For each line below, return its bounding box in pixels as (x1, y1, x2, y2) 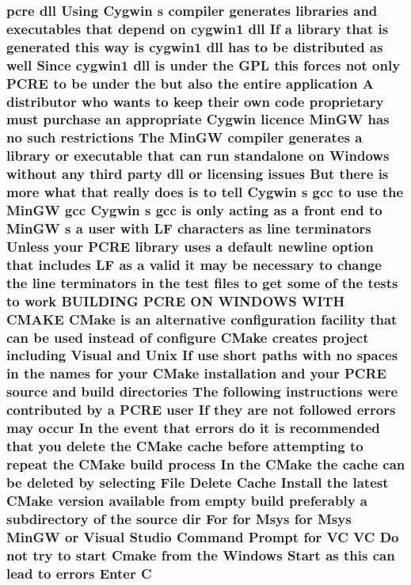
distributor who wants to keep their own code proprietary (6, 91, 384, 111)
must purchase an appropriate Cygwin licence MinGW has (6, 109, 390, 129)
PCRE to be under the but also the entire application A (6, 73, 374, 93)
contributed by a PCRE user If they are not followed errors (6, 400, 396, 420)
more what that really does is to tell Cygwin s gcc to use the (6, 182, 404, 202)
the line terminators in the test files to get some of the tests (6, 272, 398, 292)
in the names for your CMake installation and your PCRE (6, 363, 386, 383)
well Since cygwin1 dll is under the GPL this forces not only (6, 55, 401, 74)
